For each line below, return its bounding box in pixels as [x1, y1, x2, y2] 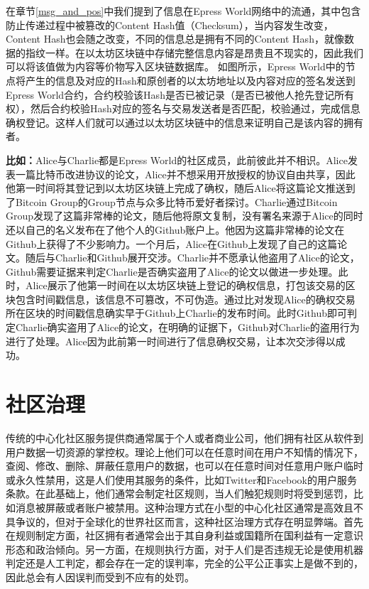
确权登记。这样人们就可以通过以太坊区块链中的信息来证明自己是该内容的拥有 [6, 114, 363, 129]
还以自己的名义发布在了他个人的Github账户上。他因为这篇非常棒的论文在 [6, 222, 345, 237]
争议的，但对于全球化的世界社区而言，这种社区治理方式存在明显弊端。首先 [15, 514, 363, 529]
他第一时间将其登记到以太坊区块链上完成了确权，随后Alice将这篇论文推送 [6, 180, 346, 195]
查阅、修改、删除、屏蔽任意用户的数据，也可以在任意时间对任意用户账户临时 [6, 458, 363, 473]
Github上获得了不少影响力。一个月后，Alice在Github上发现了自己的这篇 [6, 236, 338, 251]
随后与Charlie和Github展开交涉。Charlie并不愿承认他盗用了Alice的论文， [25, 250, 360, 265]
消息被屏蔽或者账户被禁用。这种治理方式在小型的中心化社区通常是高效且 [15, 499, 353, 514]
